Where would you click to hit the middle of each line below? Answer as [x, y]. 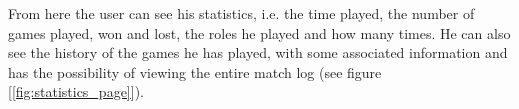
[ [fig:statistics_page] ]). [76, 91]
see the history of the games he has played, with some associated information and [258, 52]
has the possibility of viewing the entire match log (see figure [195, 71]
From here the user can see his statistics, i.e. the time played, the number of [241, 13]
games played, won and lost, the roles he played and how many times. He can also [259, 32]
